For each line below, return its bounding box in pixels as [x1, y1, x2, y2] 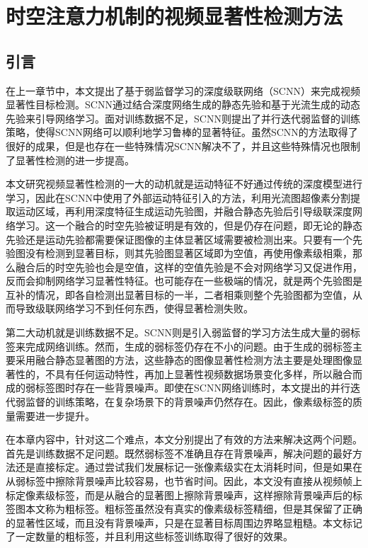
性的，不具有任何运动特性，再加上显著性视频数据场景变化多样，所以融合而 [15, 366, 362, 381]
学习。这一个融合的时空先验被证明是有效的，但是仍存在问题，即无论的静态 [15, 217, 362, 232]
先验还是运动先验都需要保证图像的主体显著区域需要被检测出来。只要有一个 [6, 232, 352, 246]
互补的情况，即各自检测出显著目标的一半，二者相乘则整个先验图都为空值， [6, 287, 352, 302]
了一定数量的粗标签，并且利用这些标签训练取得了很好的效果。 [6, 529, 293, 544]
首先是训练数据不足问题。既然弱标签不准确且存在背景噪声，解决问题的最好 [6, 445, 352, 460]
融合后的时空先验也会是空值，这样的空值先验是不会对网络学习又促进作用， [15, 259, 362, 274]
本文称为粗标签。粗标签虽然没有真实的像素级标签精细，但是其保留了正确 [25, 501, 362, 516]
